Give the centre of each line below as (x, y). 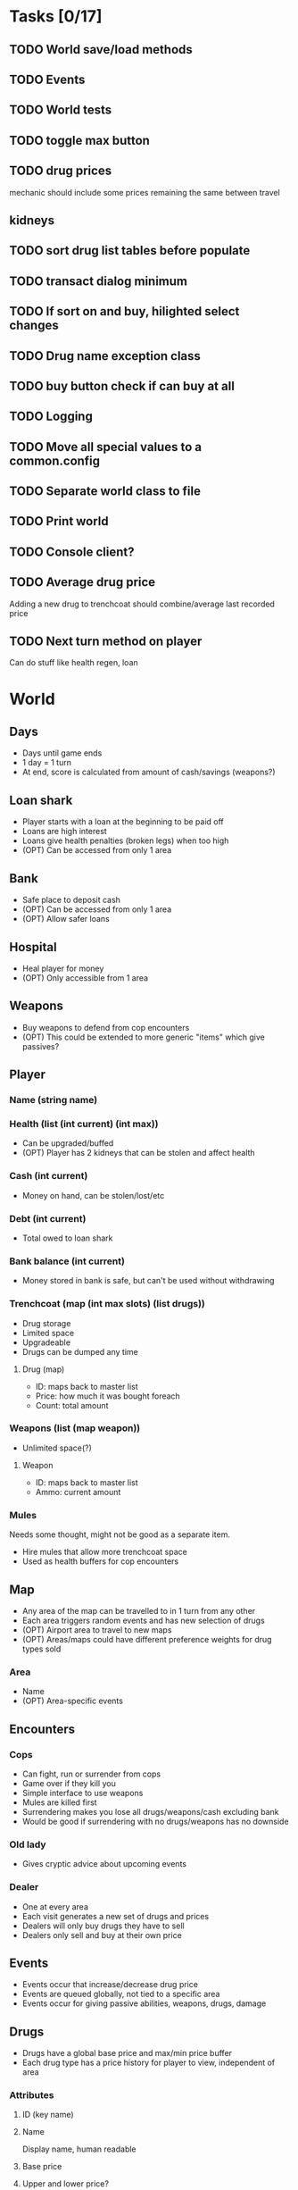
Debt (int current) (48, 1218)
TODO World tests (61, 110)
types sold (41, 1649)
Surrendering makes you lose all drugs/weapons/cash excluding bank (150, 1811)
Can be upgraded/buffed (68, 1143)
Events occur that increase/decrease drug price (110, 1985)
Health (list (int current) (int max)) (84, 1124)
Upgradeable (46, 1342)
